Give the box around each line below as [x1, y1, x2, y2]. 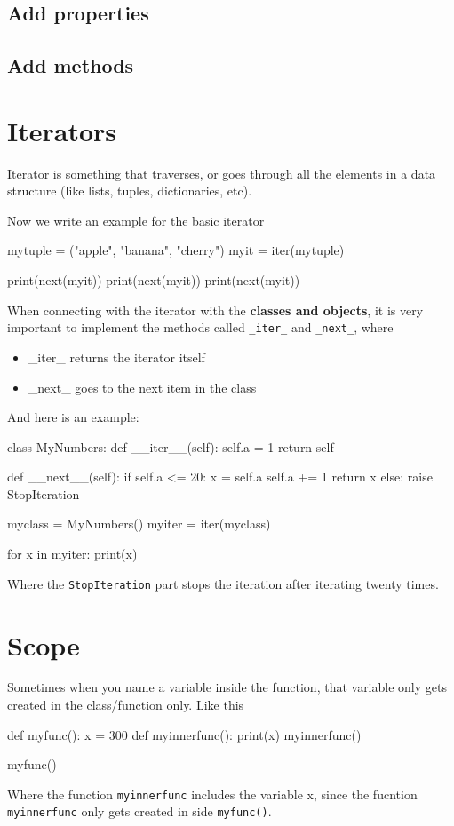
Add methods [7, 52, 134, 79]
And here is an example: [7, 408, 139, 426]
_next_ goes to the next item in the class [28, 377, 257, 396]
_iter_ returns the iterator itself [28, 347, 205, 366]
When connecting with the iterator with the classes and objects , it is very [7, 300, 424, 319]
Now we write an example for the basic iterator [7, 210, 265, 229]
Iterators [7, 112, 117, 148]
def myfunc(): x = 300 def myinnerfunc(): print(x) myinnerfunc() [7, 725, 362, 743]
